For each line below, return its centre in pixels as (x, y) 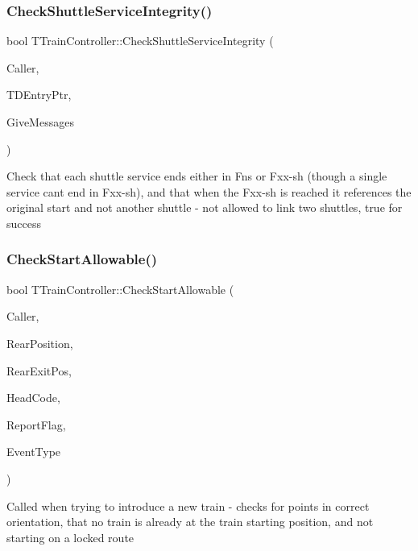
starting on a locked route (70, 537)
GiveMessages (40, 122)
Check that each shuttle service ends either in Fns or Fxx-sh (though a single (197, 176)
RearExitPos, (39, 370)
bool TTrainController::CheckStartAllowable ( (120, 289)
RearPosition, (40, 343)
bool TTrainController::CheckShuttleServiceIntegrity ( (140, 41)
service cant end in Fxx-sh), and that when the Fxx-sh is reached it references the (209, 191)
